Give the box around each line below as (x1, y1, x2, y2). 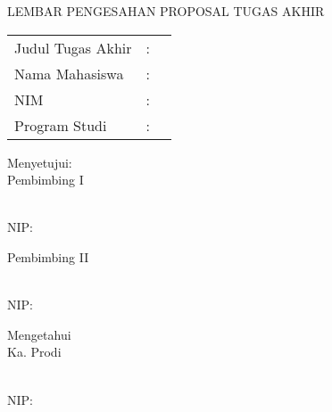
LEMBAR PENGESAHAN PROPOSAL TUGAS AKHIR (7, 2, 325, 20)
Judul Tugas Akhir (14, 37, 132, 58)
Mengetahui (7, 325, 71, 343)
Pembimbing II (7, 247, 89, 266)
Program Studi (14, 114, 107, 136)
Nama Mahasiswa (14, 62, 124, 84)
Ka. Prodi (7, 342, 62, 361)
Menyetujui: (7, 152, 72, 171)
